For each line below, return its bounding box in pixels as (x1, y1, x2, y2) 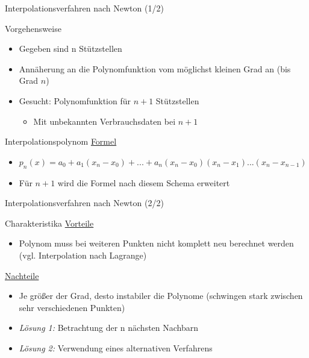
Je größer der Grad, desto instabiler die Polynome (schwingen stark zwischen (19, 289, 303, 302)
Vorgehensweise (5, 22, 61, 34)
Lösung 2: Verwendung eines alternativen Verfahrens (19, 341, 213, 354)
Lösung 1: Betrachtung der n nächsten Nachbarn (19, 321, 199, 334)
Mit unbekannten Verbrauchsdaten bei (33, 115, 176, 127)
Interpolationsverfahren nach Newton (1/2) (5, 2, 164, 14)
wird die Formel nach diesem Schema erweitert (57, 176, 230, 189)
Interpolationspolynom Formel (5, 135, 117, 148)
